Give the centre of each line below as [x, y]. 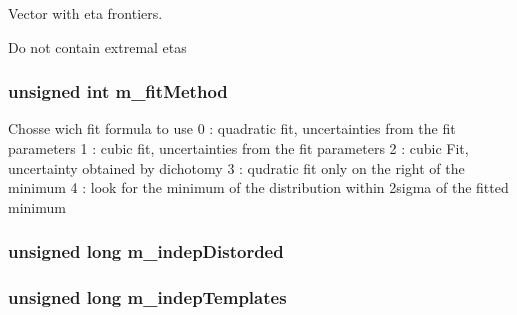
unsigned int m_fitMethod [118, 91]
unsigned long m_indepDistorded [146, 251]
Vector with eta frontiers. [85, 13]
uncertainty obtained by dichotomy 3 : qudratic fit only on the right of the [236, 167]
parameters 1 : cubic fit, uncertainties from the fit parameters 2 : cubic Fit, [238, 148]
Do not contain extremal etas [97, 46]
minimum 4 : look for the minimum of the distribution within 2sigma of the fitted [258, 187]
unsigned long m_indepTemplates [147, 297]
